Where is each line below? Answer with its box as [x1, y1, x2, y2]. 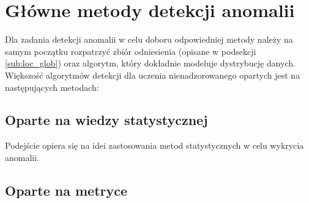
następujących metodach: [5, 80, 99, 93]
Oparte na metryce [5, 180, 128, 199]
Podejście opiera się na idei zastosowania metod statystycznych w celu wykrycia [5, 139, 304, 152]
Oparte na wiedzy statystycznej [5, 110, 208, 129]
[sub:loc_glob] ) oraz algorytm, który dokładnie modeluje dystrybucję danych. [5, 57, 296, 69]
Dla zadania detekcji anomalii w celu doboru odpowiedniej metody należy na [5, 33, 293, 46]
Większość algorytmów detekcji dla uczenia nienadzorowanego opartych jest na [5, 68, 300, 81]
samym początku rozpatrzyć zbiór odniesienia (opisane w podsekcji [5, 45, 256, 57]
